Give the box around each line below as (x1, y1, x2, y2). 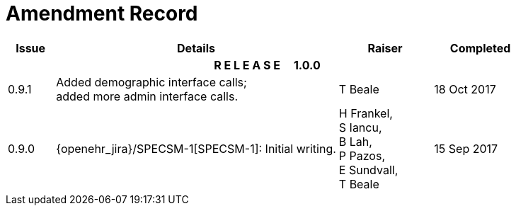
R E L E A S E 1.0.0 (214, 57, 321, 72)
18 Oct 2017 (434, 81, 496, 96)
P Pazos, (338, 148, 385, 163)
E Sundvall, (338, 162, 399, 177)
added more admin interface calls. (56, 89, 238, 103)
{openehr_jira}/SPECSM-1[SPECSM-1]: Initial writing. (56, 141, 336, 156)
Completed (449, 40, 511, 55)
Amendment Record (6, 1, 198, 25)
